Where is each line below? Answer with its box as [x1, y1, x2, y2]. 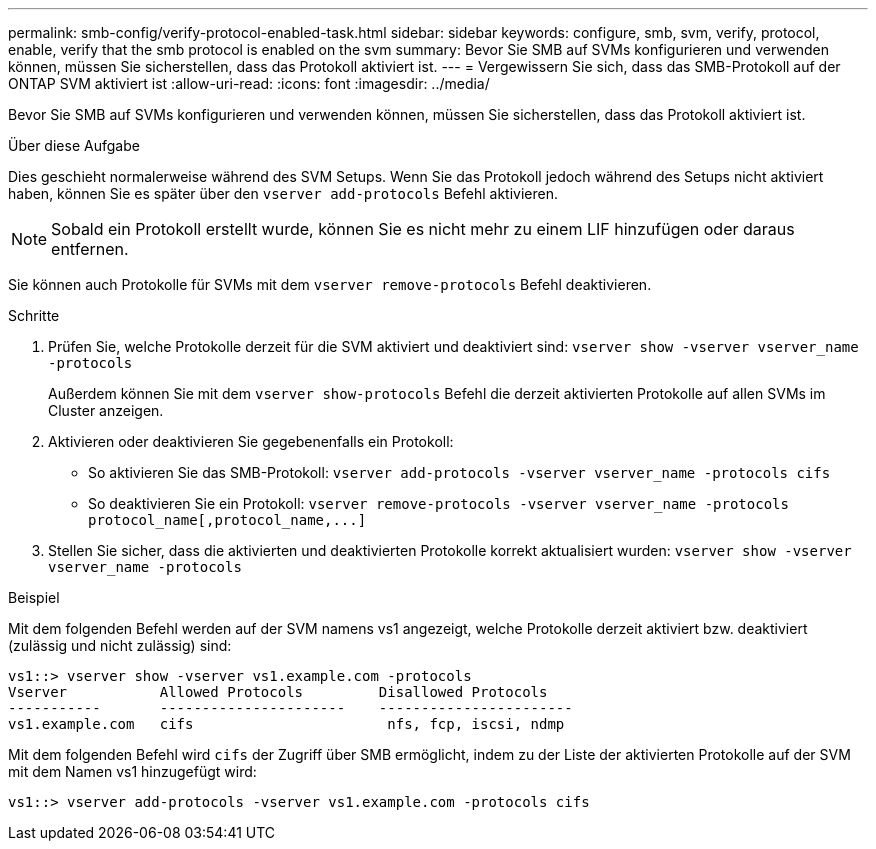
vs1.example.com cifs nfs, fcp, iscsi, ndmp [8, 716, 565, 732]
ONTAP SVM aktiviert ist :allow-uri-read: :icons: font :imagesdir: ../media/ [8, 75, 490, 92]
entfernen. [51, 239, 129, 259]
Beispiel [8, 589, 60, 606]
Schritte [8, 307, 60, 324]
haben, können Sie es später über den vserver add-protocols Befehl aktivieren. [8, 185, 558, 202]
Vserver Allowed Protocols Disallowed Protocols [8, 684, 548, 700]
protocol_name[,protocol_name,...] [88, 512, 367, 528]
